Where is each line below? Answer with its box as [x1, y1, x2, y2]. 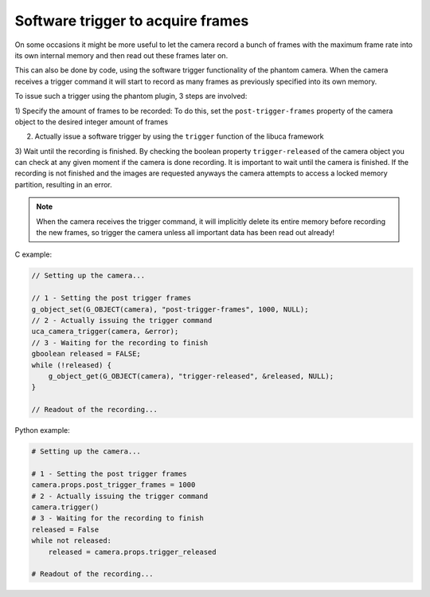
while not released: [31, 536, 111, 545]
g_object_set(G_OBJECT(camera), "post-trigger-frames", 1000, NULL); [31, 304, 309, 314]
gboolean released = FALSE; [31, 349, 141, 359]
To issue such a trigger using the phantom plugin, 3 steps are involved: [14, 92, 248, 101]
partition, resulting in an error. [14, 179, 113, 189]
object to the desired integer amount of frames [14, 116, 169, 127]
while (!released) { [31, 360, 111, 370]
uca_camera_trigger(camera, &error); [31, 327, 179, 336]
